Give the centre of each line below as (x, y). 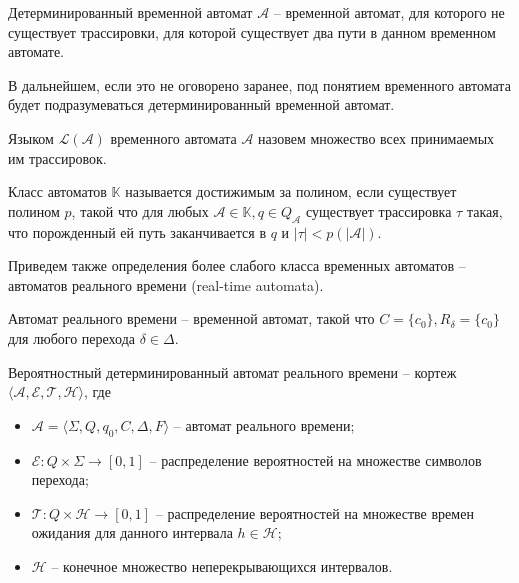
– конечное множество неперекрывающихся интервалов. (222, 565)
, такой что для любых (140, 210)
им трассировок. (57, 157)
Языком (31, 137)
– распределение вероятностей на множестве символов (315, 459)
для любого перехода (71, 337)
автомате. (36, 51)
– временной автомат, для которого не (389, 12)
